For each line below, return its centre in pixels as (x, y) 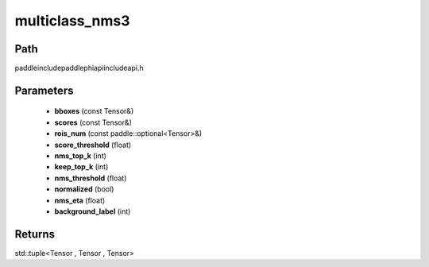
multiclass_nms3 (72, 21)
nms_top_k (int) (81, 156)
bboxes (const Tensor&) (94, 111)
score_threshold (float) (93, 145)
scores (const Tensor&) (93, 122)
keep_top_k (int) (81, 167)
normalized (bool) (84, 189)
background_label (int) (93, 211)
